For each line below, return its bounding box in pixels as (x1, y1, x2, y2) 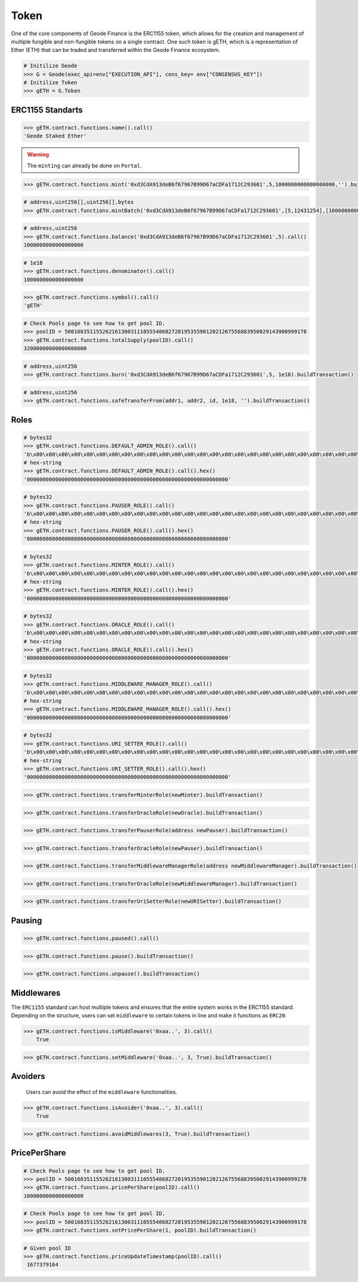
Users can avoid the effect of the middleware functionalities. (26, 1088, 177, 1096)
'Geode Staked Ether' (23, 133, 87, 140)
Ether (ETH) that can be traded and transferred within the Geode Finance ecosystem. (11, 47, 221, 54)
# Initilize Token (23, 79, 78, 86)
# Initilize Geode (23, 63, 78, 69)
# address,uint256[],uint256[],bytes (23, 199, 134, 206)
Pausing (11, 915, 42, 925)
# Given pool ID (23, 1244, 72, 1252)
